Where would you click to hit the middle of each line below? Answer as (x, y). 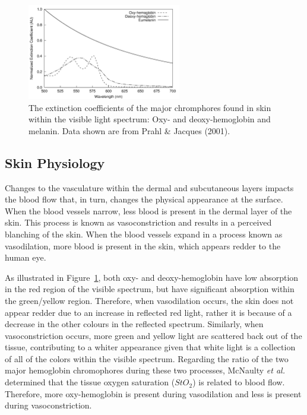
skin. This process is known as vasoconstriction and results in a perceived (138, 222)
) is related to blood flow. (239, 382)
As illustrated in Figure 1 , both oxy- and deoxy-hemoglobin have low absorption (152, 277)
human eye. (26, 257)
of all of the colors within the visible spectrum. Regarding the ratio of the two (147, 358)
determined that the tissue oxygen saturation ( (90, 382)
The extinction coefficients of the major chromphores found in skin (150, 107)
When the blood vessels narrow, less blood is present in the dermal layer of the (148, 210)
